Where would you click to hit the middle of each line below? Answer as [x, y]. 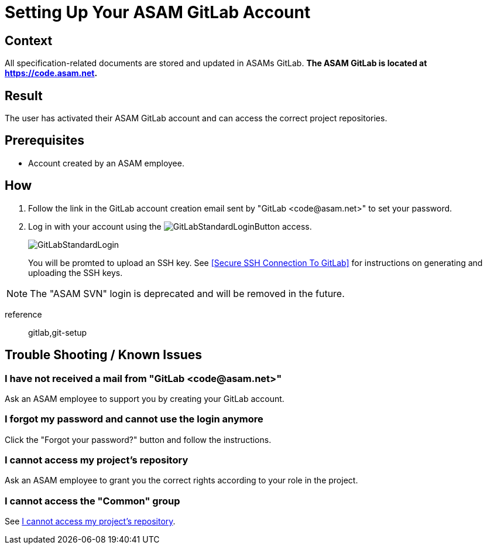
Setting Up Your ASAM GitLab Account [158, 12]
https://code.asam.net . [51, 73]
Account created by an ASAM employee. [106, 163]
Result [24, 96]
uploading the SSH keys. [76, 272]
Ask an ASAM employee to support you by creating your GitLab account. [145, 398]
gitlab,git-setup [58, 332]
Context [29, 40]
